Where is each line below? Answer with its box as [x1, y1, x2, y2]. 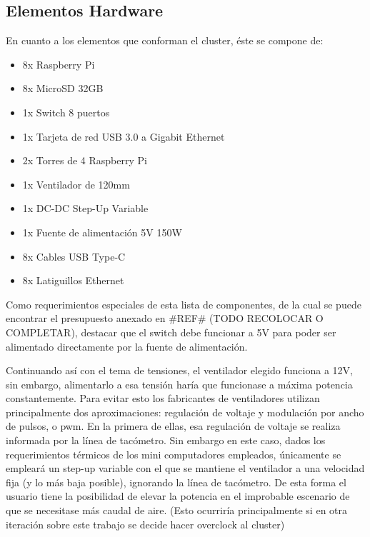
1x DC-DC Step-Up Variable [22, 201, 149, 216]
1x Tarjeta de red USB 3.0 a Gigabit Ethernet [22, 129, 225, 144]
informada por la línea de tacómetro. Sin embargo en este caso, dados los [6, 433, 326, 448]
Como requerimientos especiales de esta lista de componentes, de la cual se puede [6, 296, 361, 311]
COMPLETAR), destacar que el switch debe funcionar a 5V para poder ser [6, 324, 336, 339]
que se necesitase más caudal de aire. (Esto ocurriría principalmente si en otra [6, 503, 348, 518]
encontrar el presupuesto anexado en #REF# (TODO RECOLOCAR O [6, 311, 324, 326]
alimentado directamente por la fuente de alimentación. [6, 338, 248, 353]
